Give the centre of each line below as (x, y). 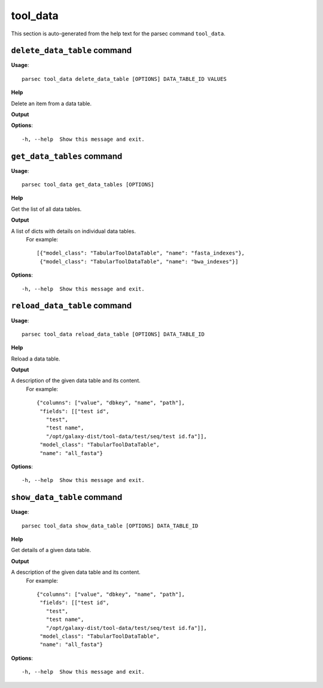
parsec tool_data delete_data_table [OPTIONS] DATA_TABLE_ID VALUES (124, 79)
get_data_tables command (67, 156)
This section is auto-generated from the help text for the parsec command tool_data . (118, 34)
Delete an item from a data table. (51, 103)
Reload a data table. (36, 359)
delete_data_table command (71, 51)
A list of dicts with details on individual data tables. (73, 231)
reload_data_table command (71, 306)
